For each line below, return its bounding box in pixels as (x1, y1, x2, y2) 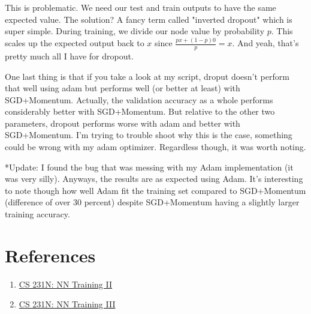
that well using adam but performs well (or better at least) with (5, 82, 240, 94)
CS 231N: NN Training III (19, 298, 116, 310)
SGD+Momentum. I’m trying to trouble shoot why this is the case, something (5, 128, 292, 141)
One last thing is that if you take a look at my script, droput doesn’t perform (5, 70, 289, 82)
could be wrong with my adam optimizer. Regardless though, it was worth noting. (5, 140, 306, 153)
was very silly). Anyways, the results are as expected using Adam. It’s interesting (5, 172, 303, 185)
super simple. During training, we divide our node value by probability (5, 25, 265, 37)
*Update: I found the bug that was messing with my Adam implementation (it (5, 160, 294, 173)
